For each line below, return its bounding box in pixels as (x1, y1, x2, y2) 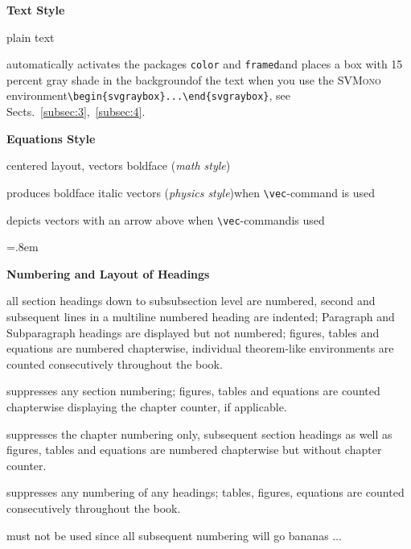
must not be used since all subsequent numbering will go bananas (6, 526, 329, 543)
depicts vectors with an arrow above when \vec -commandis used (6, 211, 325, 228)
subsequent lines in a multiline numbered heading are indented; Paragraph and (6, 308, 395, 324)
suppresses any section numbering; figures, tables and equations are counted (6, 382, 380, 399)
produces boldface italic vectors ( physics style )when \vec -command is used (6, 184, 376, 200)
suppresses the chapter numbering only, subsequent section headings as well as (6, 425, 393, 442)
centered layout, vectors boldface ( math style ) (6, 157, 231, 174)
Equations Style (6, 130, 96, 147)
